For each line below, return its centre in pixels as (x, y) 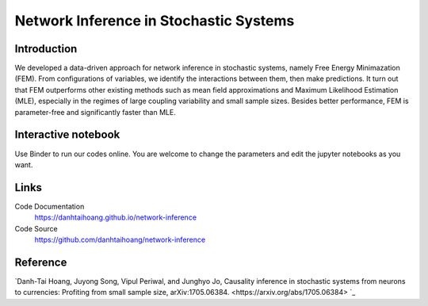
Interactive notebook (67, 135)
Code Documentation (50, 206)
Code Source (36, 228)
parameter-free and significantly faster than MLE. (95, 112)
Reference (41, 262)
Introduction (46, 49)
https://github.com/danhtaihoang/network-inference (120, 239)
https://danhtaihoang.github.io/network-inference (116, 217)
